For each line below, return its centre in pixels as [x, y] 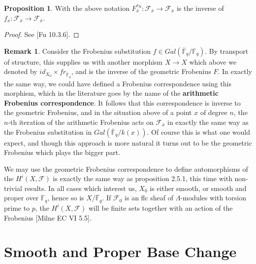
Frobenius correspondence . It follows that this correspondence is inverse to [122, 102]
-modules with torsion [213, 198]
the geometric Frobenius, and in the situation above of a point [98, 112]
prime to [17, 207]
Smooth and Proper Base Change [120, 251]
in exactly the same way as [208, 122]
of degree [214, 112]
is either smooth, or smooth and [198, 188]
